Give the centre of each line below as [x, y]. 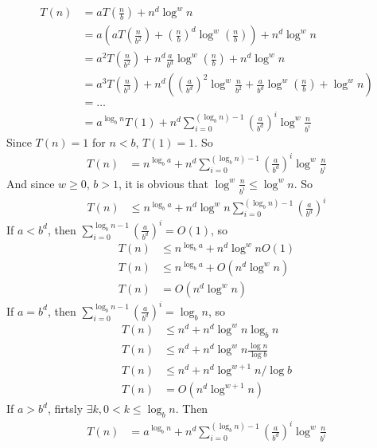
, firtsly [65, 409]
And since [31, 183]
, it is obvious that [163, 183]
